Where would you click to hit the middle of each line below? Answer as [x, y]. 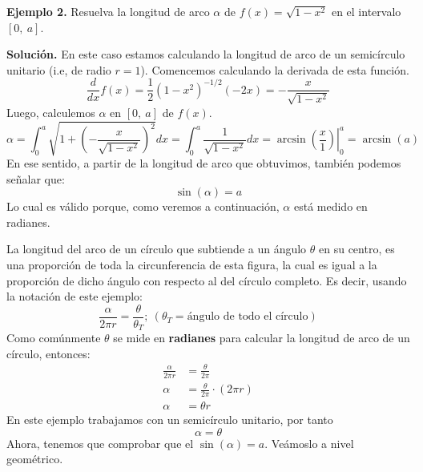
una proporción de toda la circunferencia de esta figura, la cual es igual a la [192, 264]
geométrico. [35, 459]
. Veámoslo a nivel [309, 443]
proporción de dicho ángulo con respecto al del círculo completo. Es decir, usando [207, 280]
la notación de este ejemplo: [75, 296]
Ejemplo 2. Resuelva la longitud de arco [108, 11]
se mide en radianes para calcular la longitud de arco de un [262, 338]
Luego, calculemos [51, 112]
